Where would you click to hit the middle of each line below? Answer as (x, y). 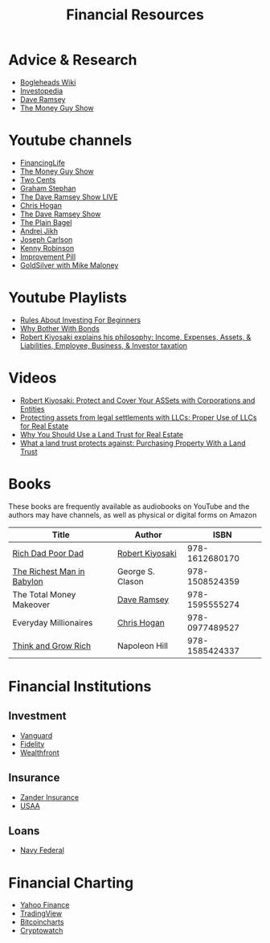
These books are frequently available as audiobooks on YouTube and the (129, 506)
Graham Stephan (48, 188)
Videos (33, 378)
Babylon (28, 581)
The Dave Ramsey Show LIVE (69, 197)
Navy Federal (42, 851)
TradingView (41, 913)
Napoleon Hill (143, 646)
